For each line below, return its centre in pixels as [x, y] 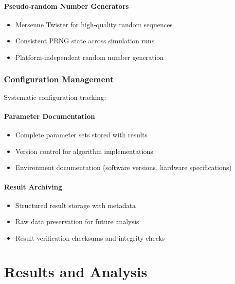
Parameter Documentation [50, 116]
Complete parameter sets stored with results [81, 135]
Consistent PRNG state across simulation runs [85, 41]
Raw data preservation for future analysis [77, 221]
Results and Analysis [76, 271]
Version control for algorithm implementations [84, 151]
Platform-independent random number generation [90, 57]
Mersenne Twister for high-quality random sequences [94, 24]
